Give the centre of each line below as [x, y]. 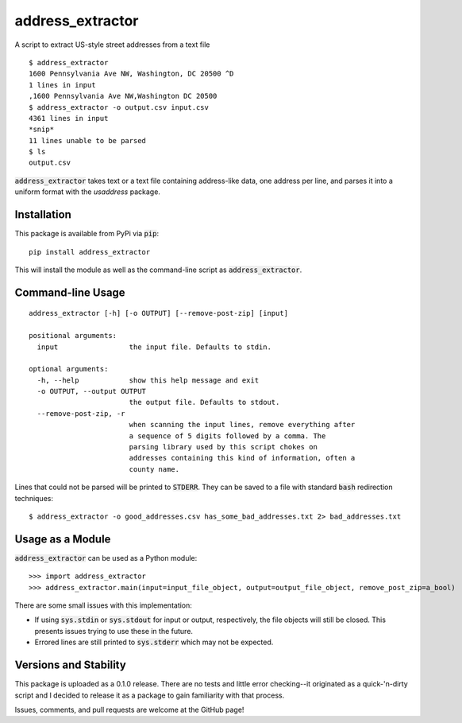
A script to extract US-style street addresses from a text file [112, 45]
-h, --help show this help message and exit [148, 380]
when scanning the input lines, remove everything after [242, 425]
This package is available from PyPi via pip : [87, 234]
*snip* [42, 130]
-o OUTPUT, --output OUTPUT [92, 391]
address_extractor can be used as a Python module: [106, 558]
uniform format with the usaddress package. [87, 192]
